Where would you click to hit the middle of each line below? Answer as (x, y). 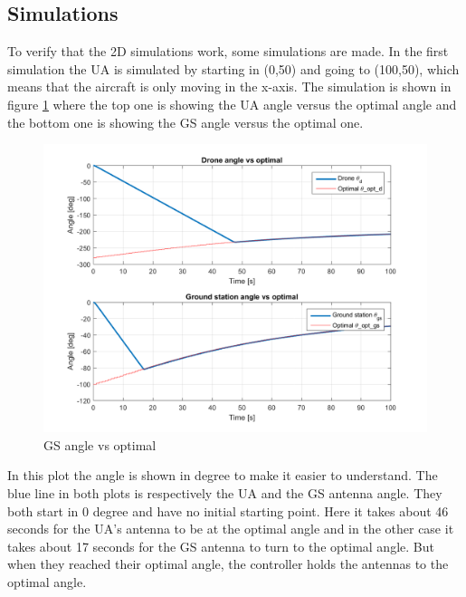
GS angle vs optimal (100, 444)
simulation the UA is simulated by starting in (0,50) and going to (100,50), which (233, 68)
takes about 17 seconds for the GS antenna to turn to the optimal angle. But (221, 546)
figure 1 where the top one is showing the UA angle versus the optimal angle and (232, 104)
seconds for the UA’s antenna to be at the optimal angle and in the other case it (231, 529)
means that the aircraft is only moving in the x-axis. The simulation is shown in (229, 87)
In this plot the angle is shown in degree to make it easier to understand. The (223, 475)
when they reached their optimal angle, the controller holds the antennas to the (228, 564)
